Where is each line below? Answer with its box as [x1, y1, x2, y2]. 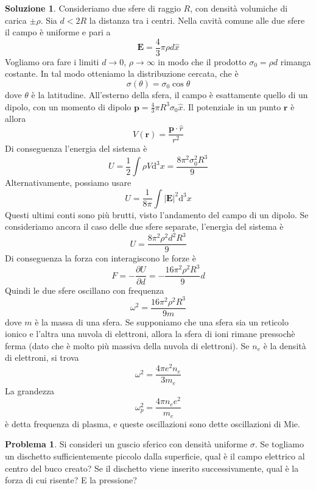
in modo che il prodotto [158, 55, 247, 68]
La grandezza [5, 384, 55, 397]
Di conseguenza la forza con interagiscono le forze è [5, 252, 196, 265]
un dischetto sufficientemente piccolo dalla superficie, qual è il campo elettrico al [5, 450, 305, 463]
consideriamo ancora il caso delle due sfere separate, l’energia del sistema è [5, 220, 284, 233]
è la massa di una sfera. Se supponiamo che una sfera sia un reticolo [35, 315, 289, 328]
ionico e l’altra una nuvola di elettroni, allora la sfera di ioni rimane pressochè [5, 327, 295, 340]
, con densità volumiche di [190, 2, 288, 14]
